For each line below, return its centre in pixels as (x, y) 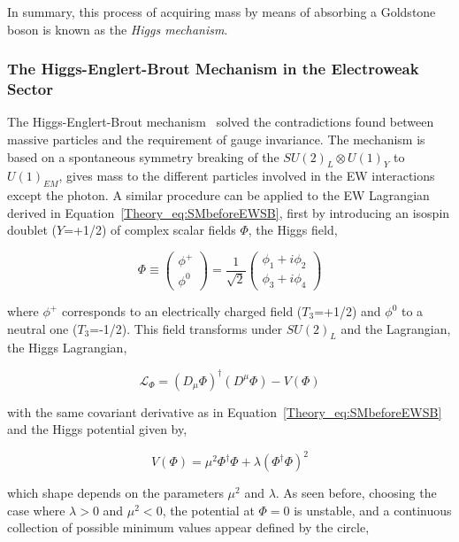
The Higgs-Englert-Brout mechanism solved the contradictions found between (221, 122)
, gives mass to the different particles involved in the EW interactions (247, 176)
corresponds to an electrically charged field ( (182, 311)
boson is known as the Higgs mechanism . (118, 29)
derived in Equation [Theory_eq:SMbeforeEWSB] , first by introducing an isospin (229, 212)
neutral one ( (42, 328)
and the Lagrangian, (396, 328)
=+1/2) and (348, 311)
